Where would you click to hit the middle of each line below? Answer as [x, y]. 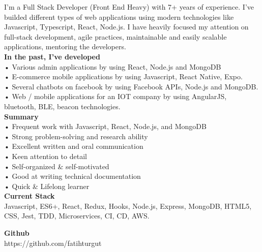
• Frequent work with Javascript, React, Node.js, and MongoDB [105, 126]
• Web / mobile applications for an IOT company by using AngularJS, [115, 96]
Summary [21, 116]
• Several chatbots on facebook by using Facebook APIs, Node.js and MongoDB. [131, 86]
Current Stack [30, 196]
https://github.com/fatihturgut [53, 243]
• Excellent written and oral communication [74, 146]
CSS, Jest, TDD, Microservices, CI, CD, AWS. [77, 216]
